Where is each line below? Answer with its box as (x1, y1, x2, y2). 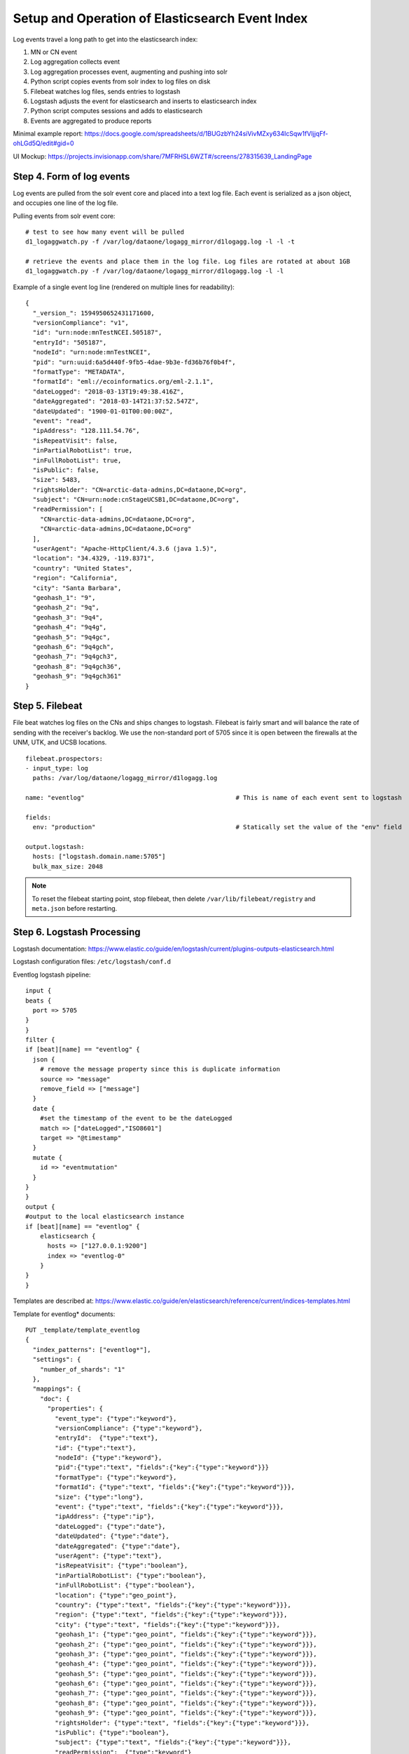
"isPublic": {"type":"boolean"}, (55, 1729, 169, 1736)
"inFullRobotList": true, (32, 456, 122, 464)
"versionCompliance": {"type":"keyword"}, (55, 1424, 203, 1432)
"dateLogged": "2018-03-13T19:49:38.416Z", (32, 387, 185, 396)
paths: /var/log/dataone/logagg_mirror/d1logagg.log (32, 774, 218, 782)
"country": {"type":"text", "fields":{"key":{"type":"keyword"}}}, (55, 1600, 291, 1609)
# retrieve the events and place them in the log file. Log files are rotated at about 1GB (25, 257, 350, 266)
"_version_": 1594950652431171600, (32, 309, 155, 317)
